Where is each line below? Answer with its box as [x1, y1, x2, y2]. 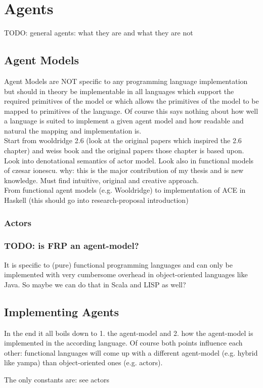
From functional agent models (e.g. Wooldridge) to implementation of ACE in [4, 185, 246, 195]
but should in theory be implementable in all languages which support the [4, 85, 234, 96]
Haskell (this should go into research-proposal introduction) [4, 195, 189, 205]
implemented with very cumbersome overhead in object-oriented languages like [4, 269, 248, 280]
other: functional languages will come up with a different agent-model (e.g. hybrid [4, 347, 258, 358]
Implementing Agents [4, 304, 119, 319]
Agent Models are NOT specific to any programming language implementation [4, 75, 248, 86]
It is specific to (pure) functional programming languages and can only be [4, 259, 233, 270]
